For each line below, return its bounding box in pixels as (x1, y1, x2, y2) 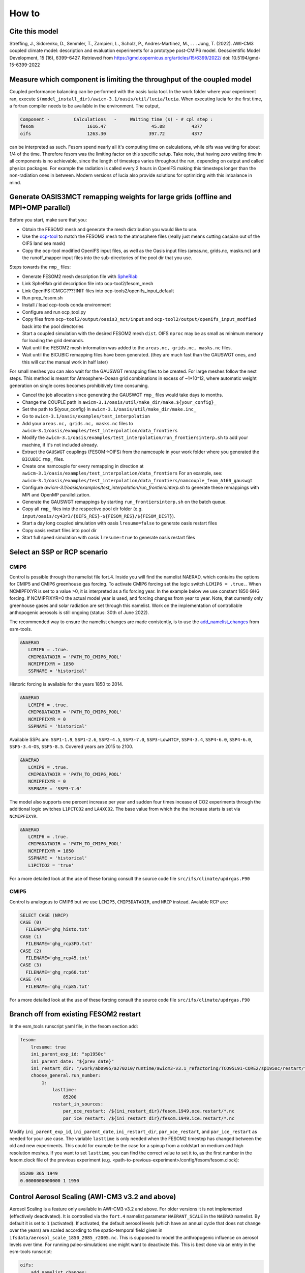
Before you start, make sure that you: (9, 217, 87, 223)
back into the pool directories (22, 323, 84, 329)
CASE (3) (20, 962, 42, 968)
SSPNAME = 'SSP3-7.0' (28, 786, 82, 791)
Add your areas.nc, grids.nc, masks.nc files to (22, 420, 133, 426)
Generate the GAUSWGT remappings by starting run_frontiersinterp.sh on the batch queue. (22, 499, 227, 505)
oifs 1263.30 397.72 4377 (20, 130, 203, 136)
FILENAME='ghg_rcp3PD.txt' (25, 941, 93, 947)
